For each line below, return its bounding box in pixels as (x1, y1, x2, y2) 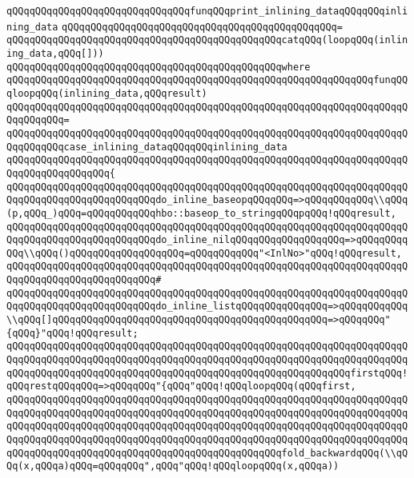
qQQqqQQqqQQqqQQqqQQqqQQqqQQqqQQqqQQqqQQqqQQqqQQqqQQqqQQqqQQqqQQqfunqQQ (6, 74, 408, 86)
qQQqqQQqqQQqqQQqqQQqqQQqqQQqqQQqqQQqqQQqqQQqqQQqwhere (6, 61, 311, 73)
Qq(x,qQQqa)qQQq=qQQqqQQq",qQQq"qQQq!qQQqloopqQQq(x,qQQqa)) (6, 460, 340, 472)
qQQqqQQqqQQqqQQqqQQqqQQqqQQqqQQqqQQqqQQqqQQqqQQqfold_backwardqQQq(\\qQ (6, 447, 408, 459)
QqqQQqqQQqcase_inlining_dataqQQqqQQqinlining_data (6, 141, 287, 153)
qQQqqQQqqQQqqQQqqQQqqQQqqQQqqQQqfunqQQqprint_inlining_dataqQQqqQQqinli (6, 6, 408, 17)
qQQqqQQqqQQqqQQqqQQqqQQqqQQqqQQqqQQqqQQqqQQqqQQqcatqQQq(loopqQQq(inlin (6, 34, 408, 46)
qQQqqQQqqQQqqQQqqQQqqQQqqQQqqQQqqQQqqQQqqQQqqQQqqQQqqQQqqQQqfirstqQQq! (6, 367, 408, 379)
